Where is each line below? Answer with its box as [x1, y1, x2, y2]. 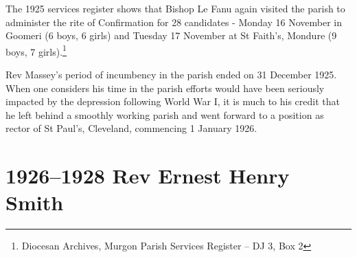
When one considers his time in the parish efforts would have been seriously [5, 80, 325, 95]
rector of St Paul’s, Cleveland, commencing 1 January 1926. [5, 121, 257, 135]
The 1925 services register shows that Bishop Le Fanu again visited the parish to [5, 1, 345, 15]
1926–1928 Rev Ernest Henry [5, 161, 290, 190]
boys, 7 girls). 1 [5, 42, 67, 58]
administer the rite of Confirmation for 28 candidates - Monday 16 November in [5, 14, 342, 29]
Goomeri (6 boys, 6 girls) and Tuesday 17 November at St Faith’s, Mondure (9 [5, 28, 337, 43]
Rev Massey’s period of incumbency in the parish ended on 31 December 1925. [5, 67, 337, 82]
